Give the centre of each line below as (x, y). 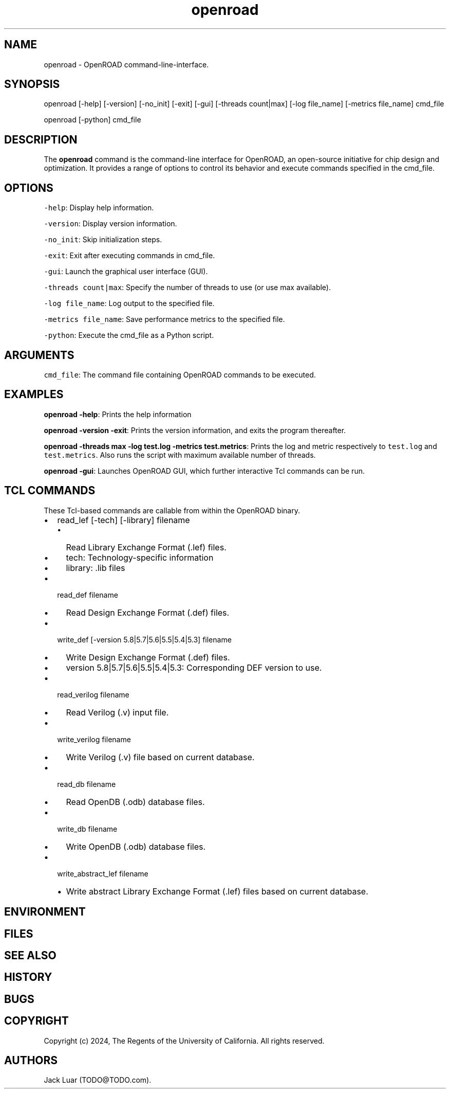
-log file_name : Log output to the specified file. (129, 303)
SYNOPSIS (32, 84)
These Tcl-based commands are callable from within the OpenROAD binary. (172, 510)
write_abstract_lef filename (103, 873)
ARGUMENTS (39, 355)
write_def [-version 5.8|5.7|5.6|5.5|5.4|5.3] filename (144, 639)
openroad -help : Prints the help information (118, 414)
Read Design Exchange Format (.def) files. (148, 612)
